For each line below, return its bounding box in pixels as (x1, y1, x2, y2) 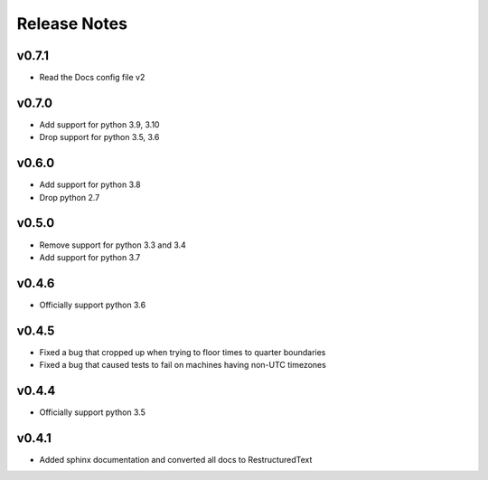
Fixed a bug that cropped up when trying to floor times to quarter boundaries (39, 346, 326, 357)
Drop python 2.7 (39, 192, 100, 202)
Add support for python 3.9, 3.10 (39, 118, 160, 130)
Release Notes (16, 14, 128, 33)
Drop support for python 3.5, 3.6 (39, 132, 160, 143)
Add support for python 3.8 (39, 179, 141, 190)
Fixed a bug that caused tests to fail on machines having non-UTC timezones (39, 360, 327, 371)
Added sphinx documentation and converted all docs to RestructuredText (39, 454, 313, 465)
